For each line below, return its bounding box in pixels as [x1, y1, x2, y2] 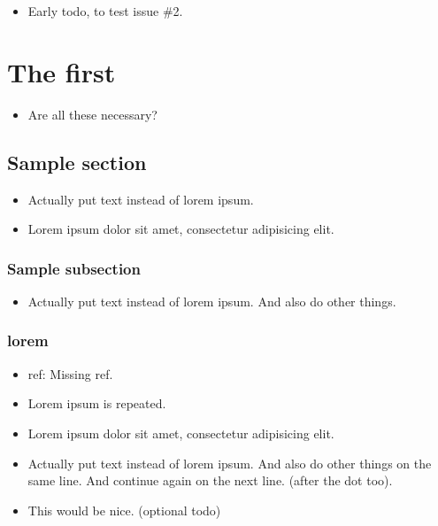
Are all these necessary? [27, 104, 158, 123]
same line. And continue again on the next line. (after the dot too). [27, 471, 393, 490]
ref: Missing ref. [27, 364, 113, 383]
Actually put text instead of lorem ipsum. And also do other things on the [27, 453, 432, 472]
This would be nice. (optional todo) [27, 500, 221, 519]
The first [7, 53, 116, 89]
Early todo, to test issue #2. [27, 2, 183, 19]
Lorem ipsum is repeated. [27, 394, 166, 413]
